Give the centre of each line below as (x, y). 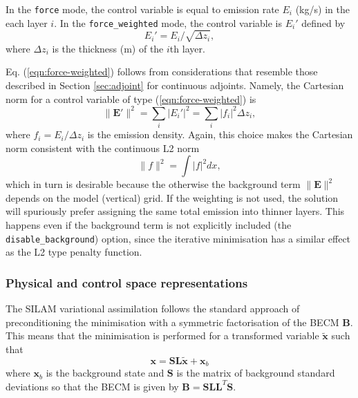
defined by (323, 22)
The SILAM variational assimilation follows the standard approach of (153, 309)
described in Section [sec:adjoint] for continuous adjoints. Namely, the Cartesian (175, 85)
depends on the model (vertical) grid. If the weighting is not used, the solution (172, 197)
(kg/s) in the (322, 9)
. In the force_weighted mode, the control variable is (168, 22)
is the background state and (105, 373)
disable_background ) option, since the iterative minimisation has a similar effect (178, 238)
